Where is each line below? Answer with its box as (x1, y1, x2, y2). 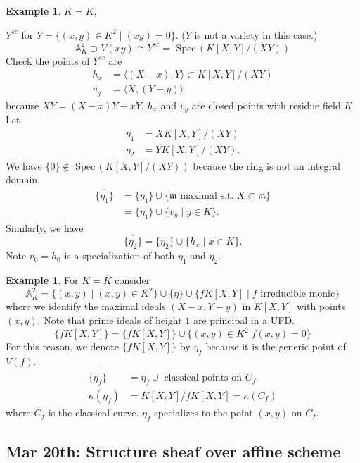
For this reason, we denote (6, 339, 120, 354)
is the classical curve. (48, 405, 139, 419)
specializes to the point (154, 405, 253, 419)
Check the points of (6, 53, 90, 68)
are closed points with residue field (191, 97, 341, 112)
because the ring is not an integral (193, 158, 340, 173)
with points (297, 299, 346, 314)
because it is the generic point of (205, 339, 346, 354)
